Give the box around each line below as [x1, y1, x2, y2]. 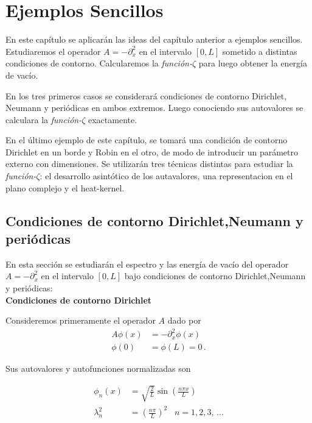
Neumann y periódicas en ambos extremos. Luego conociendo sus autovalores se [5, 101, 303, 114]
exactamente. [88, 113, 137, 126]
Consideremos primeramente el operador [5, 314, 156, 327]
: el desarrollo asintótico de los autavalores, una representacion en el [40, 169, 293, 182]
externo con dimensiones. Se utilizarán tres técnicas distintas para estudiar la [5, 157, 293, 170]
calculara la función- [5, 113, 82, 126]
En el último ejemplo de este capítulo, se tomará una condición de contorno [5, 133, 288, 146]
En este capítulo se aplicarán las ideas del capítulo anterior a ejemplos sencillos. [5, 33, 303, 46]
